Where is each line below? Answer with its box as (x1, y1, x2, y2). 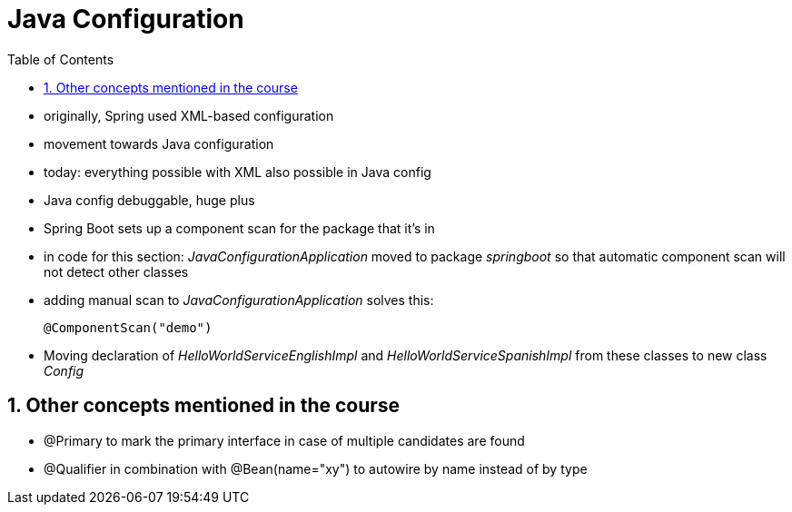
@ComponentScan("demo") (44, 320, 213, 335)
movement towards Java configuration (44, 135, 274, 152)
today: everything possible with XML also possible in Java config (44, 163, 431, 180)
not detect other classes (44, 263, 189, 280)
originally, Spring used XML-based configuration (44, 107, 334, 123)
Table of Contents (7, 51, 114, 67)
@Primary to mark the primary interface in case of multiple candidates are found (44, 432, 525, 448)
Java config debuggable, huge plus (44, 192, 255, 208)
